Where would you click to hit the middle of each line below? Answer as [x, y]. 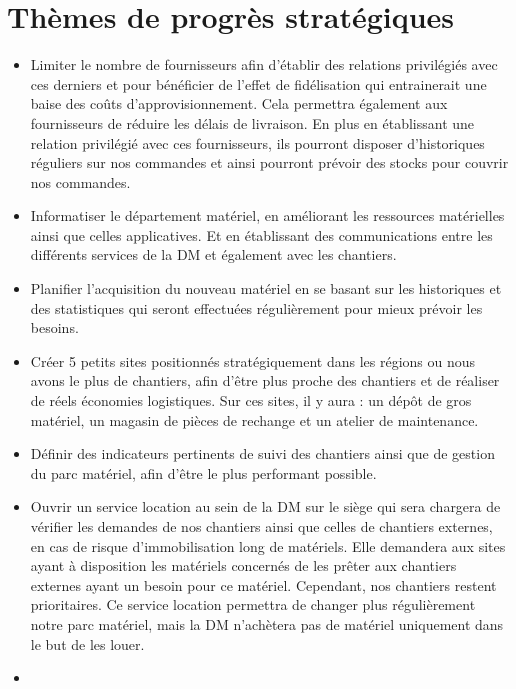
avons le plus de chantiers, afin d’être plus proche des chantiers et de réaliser [265, 380]
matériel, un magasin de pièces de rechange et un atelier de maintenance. [254, 419]
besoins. [54, 327]
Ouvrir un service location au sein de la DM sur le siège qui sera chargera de [265, 506]
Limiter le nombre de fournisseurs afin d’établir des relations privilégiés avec [264, 64]
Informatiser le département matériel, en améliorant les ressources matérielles [267, 215]
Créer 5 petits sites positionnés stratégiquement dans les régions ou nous [253, 360]
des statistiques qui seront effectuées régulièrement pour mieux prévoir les [256, 307]
